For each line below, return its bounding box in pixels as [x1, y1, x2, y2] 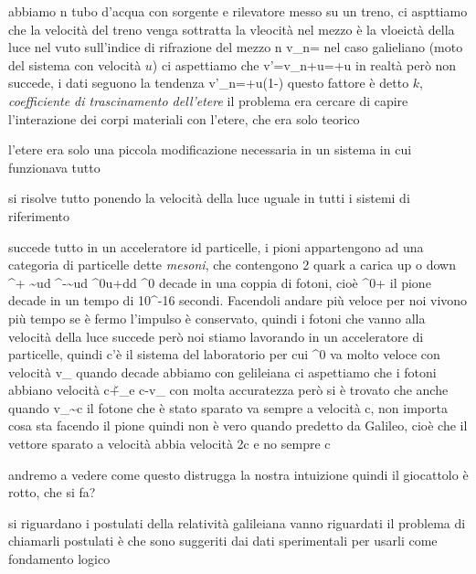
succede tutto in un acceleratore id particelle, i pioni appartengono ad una [8, 237, 424, 256]
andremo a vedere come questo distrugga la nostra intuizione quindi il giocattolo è [8, 464, 469, 484]
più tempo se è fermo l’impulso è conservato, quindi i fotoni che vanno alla [8, 308, 426, 327]
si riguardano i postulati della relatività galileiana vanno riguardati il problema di [8, 513, 466, 532]
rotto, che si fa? [8, 483, 96, 502]
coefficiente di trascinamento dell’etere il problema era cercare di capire [8, 90, 408, 110]
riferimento [8, 206, 69, 225]
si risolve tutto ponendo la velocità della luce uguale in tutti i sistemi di [8, 188, 410, 207]
